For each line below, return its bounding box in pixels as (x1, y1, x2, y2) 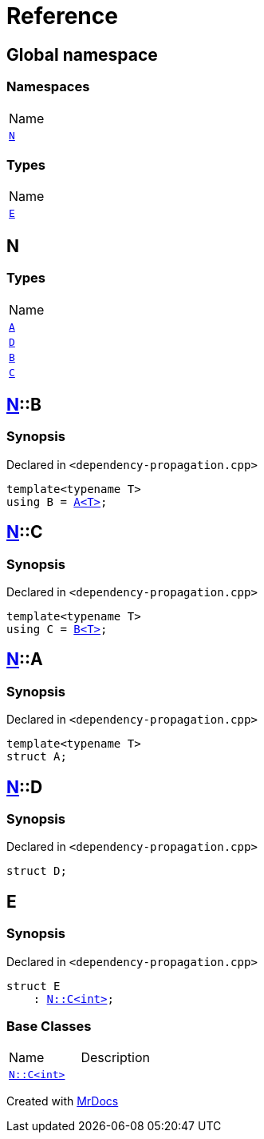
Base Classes (6, 1017, 92, 1034)
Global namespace (6, 44, 158, 65)
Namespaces (6, 78, 90, 95)
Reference (6, 2, 118, 30)
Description (81, 1049, 150, 1066)
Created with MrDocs (6, 1094, 119, 1109)
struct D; (6, 864, 67, 878)
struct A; (6, 750, 67, 764)
